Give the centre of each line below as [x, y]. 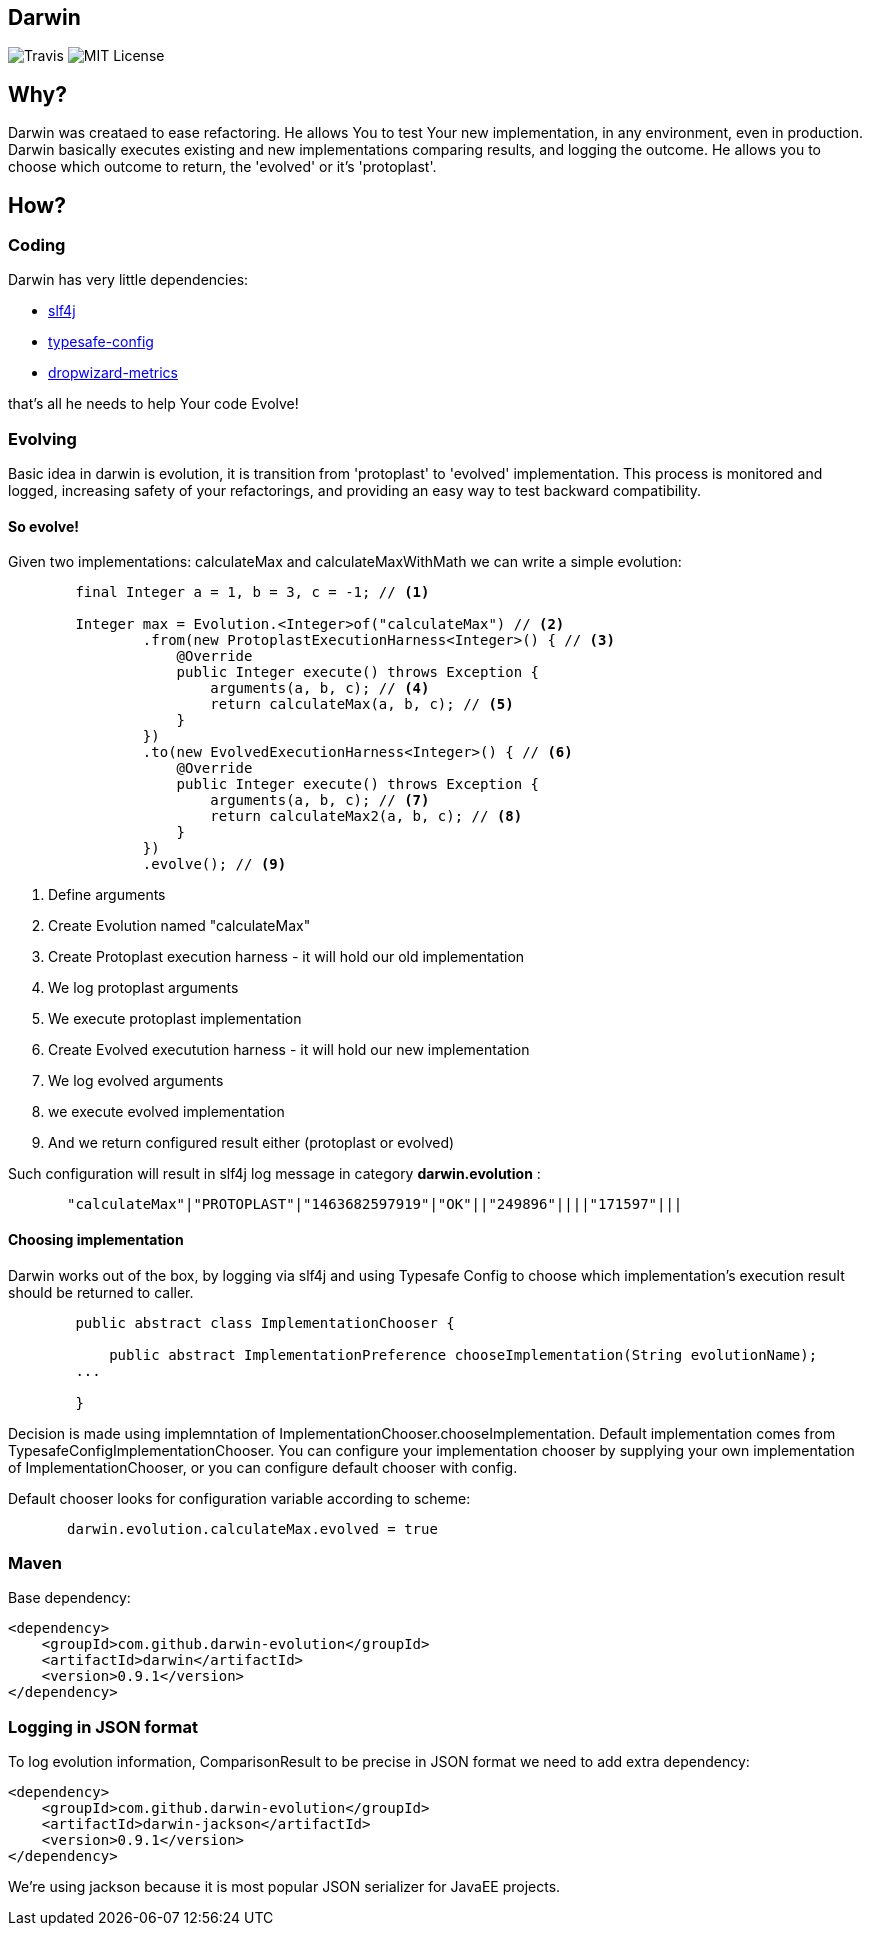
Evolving [42, 438]
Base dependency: [69, 1598]
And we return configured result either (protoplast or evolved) [251, 1143]
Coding [37, 245]
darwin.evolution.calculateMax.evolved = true [252, 1528]
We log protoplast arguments [143, 988]
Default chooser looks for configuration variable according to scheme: [239, 1498]
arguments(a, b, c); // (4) [320, 688]
